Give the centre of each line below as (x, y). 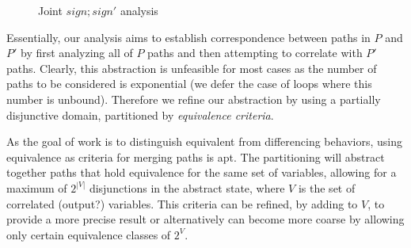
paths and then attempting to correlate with (255, 53)
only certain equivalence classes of (89, 234)
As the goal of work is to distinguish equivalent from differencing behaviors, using (204, 141)
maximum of (37, 187)
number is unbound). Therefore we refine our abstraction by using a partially (194, 99)
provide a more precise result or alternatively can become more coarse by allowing (205, 219)
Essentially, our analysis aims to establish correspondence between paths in (188, 37)
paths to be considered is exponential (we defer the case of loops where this (189, 84)
